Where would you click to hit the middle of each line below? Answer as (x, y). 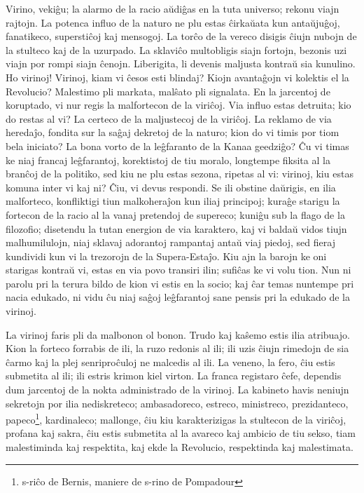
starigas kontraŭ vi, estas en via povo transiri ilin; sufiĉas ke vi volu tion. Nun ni (178, 270)
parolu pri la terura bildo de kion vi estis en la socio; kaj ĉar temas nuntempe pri (180, 283)
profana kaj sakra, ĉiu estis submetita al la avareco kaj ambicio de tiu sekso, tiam (181, 433)
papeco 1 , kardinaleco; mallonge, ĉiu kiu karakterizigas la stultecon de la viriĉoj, (176, 418)
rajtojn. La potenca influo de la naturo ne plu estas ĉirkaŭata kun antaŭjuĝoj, (173, 22)
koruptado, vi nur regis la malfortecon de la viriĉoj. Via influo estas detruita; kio (178, 105)
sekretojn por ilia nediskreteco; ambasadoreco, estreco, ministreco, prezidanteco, (177, 403)
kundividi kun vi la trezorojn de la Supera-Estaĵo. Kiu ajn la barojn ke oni (166, 256)
